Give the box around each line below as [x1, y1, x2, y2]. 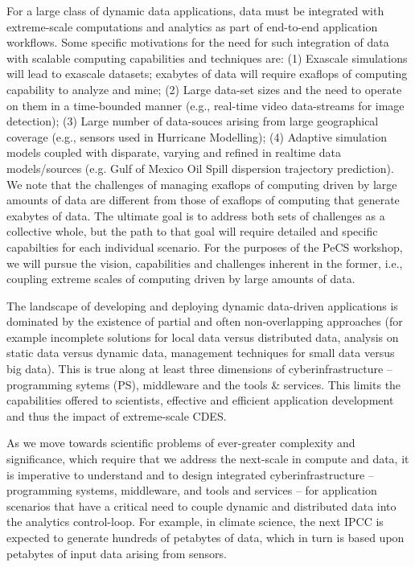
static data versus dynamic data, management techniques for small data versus [6, 344, 395, 361]
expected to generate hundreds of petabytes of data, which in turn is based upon [6, 529, 405, 545]
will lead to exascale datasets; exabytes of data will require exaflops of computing [6, 65, 408, 82]
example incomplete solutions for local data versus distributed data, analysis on [6, 328, 399, 345]
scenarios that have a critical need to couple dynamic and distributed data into [6, 497, 397, 514]
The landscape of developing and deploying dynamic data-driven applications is [6, 297, 398, 314]
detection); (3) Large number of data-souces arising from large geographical [6, 113, 379, 129]
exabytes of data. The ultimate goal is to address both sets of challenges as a [6, 207, 385, 224]
